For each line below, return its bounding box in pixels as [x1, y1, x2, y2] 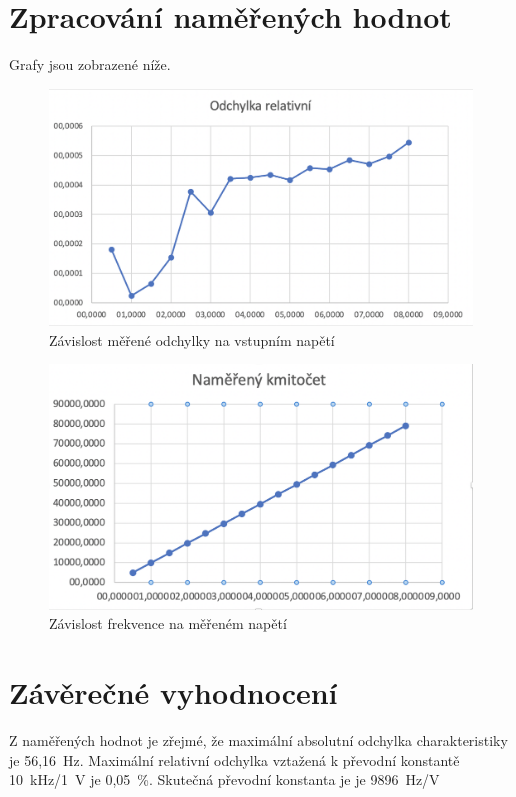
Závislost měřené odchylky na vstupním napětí [49, 329, 335, 350]
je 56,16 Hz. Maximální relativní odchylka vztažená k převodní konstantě [9, 749, 460, 770]
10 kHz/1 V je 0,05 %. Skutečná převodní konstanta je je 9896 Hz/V [9, 769, 440, 790]
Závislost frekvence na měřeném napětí [49, 613, 287, 634]
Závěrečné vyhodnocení [9, 672, 338, 713]
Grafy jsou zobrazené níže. [9, 54, 171, 75]
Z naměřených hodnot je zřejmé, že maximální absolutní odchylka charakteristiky [9, 730, 508, 750]
